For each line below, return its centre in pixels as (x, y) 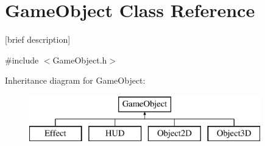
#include (22, 60)
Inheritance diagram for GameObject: (75, 80)
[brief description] (38, 39)
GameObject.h (80, 60)
